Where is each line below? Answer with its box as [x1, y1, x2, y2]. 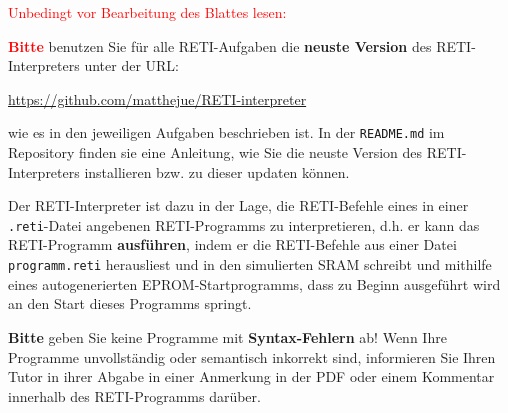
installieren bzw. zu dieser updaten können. [84, 161, 350, 182]
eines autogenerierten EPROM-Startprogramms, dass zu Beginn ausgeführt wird [8, 273, 501, 294]
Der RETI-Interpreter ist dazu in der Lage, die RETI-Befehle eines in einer [8, 195, 469, 216]
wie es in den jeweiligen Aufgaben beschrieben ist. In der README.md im [8, 122, 445, 143]
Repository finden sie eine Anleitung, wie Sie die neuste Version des [8, 142, 423, 163]
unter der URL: [84, 55, 179, 76]
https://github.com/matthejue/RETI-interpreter [8, 88, 307, 109]
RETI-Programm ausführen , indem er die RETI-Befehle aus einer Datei [8, 234, 457, 255]
